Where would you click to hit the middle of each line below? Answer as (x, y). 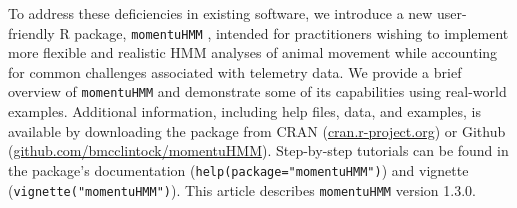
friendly (31, 32)
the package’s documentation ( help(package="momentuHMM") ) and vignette (238, 169)
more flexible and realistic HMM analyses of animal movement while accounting (253, 52)
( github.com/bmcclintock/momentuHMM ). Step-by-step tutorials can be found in (258, 150)
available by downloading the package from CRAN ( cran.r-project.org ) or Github (257, 130)
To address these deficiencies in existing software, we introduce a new (220, 13)
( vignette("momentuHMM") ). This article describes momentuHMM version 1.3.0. (242, 189)
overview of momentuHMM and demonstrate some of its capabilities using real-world (257, 91)
